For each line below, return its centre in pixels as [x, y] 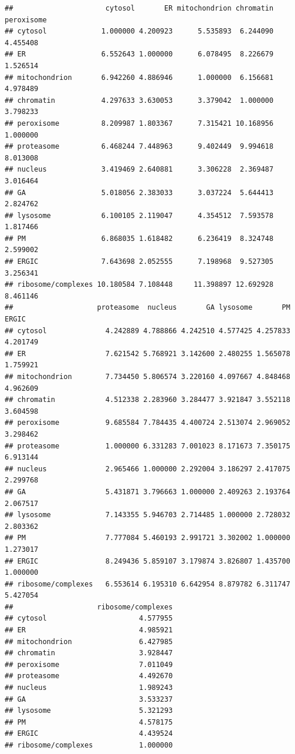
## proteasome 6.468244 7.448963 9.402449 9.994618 [139, 147]
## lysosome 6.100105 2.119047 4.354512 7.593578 [139, 215]
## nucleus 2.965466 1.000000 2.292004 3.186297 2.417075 [147, 469]
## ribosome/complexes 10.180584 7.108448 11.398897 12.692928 [139, 285]
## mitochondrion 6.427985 [89, 641]
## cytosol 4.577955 [89, 619]
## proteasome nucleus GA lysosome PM [147, 308]
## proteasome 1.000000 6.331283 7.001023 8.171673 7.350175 [147, 446]
